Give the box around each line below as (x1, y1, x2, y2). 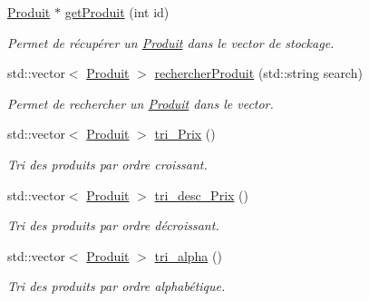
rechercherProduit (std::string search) (154, 63, 363, 83)
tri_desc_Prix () (154, 185, 248, 204)
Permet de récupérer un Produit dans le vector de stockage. (7, 33, 335, 52)
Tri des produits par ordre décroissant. (7, 216, 219, 235)
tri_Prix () (154, 124, 216, 143)
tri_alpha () (154, 246, 222, 265)
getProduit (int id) (64, 3, 170, 21)
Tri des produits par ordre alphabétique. (7, 277, 226, 296)
